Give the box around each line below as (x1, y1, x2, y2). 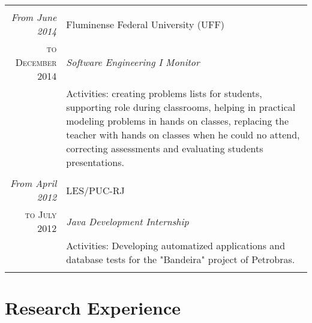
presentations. (66, 155, 124, 169)
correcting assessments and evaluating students (66, 141, 263, 155)
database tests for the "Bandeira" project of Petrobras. (66, 252, 295, 266)
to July (25, 207, 57, 221)
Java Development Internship (66, 214, 189, 228)
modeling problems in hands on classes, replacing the (66, 114, 289, 128)
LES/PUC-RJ (66, 183, 125, 197)
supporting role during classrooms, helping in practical (66, 100, 296, 114)
